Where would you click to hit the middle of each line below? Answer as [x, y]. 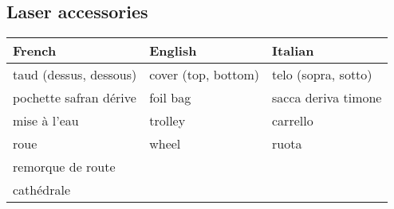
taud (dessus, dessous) [75, 75]
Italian [293, 51]
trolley [167, 121]
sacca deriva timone [327, 98]
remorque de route [64, 167]
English [173, 51]
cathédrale [42, 190]
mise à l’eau [46, 121]
